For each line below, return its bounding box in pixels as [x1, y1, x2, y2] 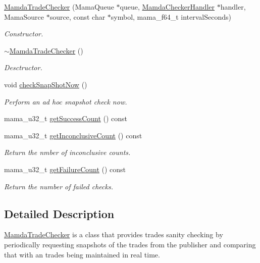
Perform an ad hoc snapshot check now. [4, 96, 127, 107]
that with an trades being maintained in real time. [4, 249, 160, 259]
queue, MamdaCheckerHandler [120, 2, 215, 12]
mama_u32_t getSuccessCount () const [4, 113, 128, 124]
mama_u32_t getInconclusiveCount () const [4, 130, 142, 140]
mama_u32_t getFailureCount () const [4, 164, 126, 174]
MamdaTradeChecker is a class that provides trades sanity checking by [4, 229, 223, 240]
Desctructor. [4, 62, 42, 73]
